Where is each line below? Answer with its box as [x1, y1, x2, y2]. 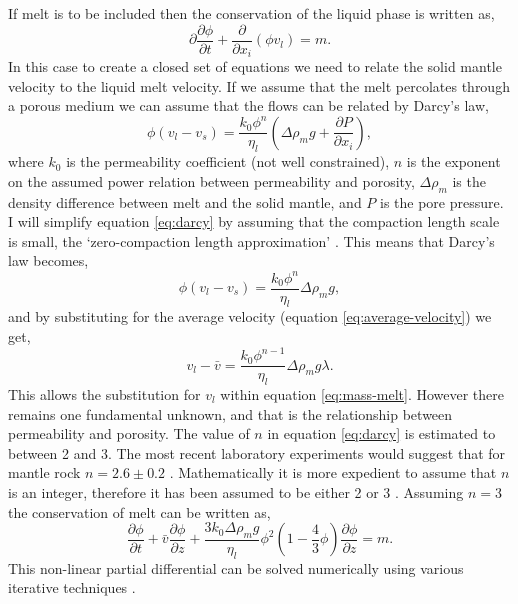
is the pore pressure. [380, 191, 504, 212]
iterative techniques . [8, 577, 136, 598]
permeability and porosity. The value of [8, 423, 250, 444]
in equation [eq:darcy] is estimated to [267, 423, 496, 444]
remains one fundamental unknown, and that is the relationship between [8, 403, 453, 424]
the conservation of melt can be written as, [8, 501, 271, 522]
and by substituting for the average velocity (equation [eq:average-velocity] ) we [8, 306, 492, 327]
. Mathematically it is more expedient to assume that [169, 462, 497, 483]
